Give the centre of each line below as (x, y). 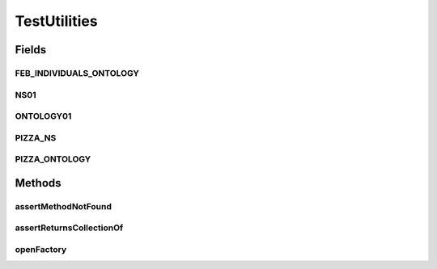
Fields (31, 50)
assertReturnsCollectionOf (69, 228)
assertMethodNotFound (64, 206)
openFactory (41, 249)
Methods (38, 183)
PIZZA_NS (36, 137)
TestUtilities (56, 21)
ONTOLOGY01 (43, 116)
